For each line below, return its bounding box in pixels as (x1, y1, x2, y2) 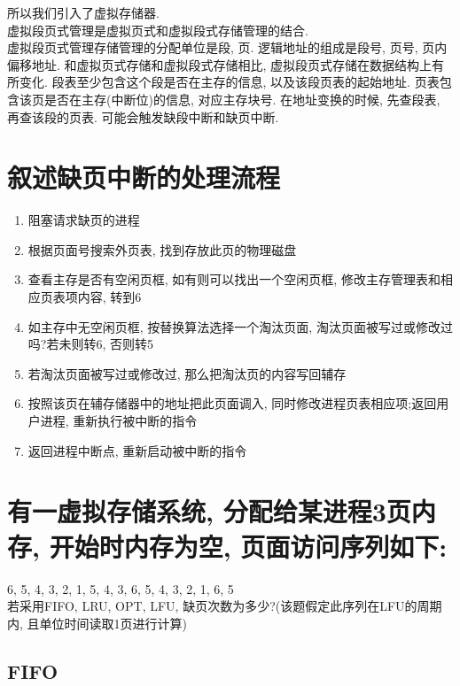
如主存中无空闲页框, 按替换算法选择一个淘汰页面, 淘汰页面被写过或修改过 (27, 317, 453, 335)
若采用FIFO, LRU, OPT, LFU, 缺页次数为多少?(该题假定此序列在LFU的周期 (7, 597, 442, 615)
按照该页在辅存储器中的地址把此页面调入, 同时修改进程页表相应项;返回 (27, 394, 437, 412)
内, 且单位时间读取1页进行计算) (7, 613, 187, 632)
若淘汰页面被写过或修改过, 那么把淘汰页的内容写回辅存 (27, 364, 347, 382)
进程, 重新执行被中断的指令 (40, 412, 198, 430)
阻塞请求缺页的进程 (27, 211, 140, 229)
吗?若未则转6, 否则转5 (27, 335, 153, 353)
